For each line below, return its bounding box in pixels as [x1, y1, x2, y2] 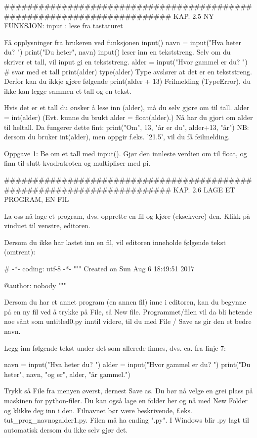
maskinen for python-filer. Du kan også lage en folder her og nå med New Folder [4, 395, 248, 405]
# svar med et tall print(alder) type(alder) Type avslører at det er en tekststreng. [4, 66, 252, 76]
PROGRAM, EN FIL [4, 194, 69, 204]
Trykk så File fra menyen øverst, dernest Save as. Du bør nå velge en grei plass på [4, 385, 253, 396]
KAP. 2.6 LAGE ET [173, 184, 235, 194]
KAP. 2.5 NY [173, 10, 214, 21]
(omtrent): [4, 247, 36, 257]
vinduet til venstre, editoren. [4, 220, 90, 231]
